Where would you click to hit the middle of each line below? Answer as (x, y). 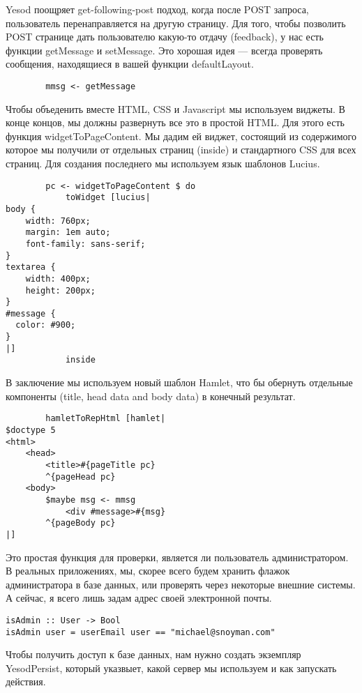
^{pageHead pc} (81, 477)
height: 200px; (60, 290)
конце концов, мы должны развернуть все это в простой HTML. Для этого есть (175, 122)
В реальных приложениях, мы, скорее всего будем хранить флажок (148, 571)
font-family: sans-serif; (85, 244)
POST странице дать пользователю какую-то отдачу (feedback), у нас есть (165, 37)
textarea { (31, 267)
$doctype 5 (31, 430)
